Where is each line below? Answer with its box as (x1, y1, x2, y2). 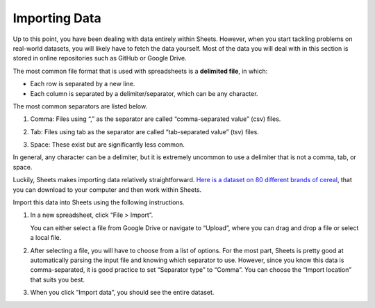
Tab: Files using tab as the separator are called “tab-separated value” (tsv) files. (30, 127, 260, 136)
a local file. (30, 234, 62, 242)
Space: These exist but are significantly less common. (30, 140, 185, 149)
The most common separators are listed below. (12, 102, 148, 111)
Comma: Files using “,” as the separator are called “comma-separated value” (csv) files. (30, 115, 281, 123)
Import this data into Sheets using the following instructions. (12, 198, 185, 206)
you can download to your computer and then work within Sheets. (12, 185, 202, 194)
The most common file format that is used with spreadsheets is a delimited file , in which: (12, 67, 268, 75)
